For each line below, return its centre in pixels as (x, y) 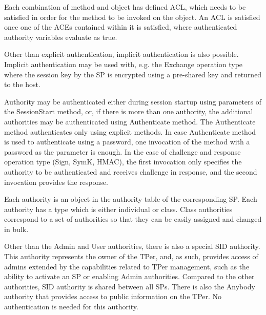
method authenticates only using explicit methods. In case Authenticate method (130, 131)
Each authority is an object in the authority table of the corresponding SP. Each (131, 199)
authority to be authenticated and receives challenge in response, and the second (131, 171)
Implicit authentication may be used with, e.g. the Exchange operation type (124, 64)
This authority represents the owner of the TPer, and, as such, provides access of (131, 256)
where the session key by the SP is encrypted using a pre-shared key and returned (133, 74)
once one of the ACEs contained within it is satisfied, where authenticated (121, 27)
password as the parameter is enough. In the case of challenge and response (122, 151)
